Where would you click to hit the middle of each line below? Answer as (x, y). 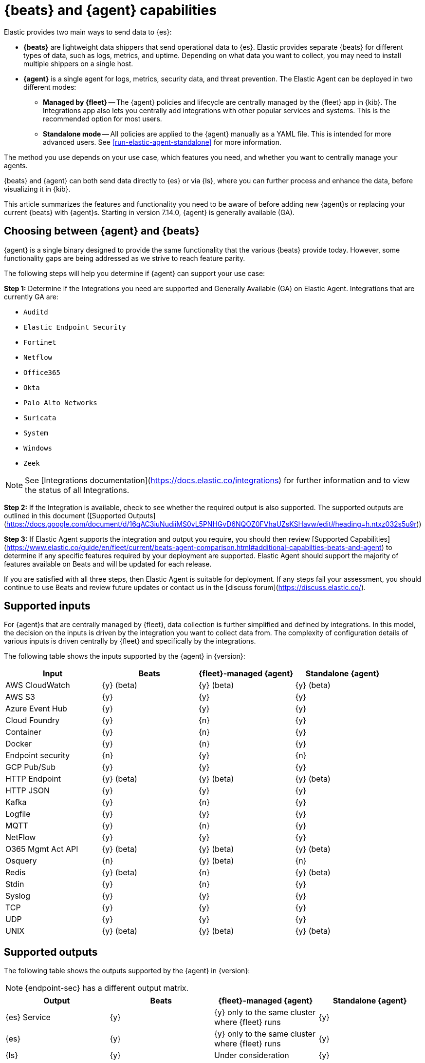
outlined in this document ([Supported (65, 515)
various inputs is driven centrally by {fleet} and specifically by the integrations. (130, 641)
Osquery (21, 861)
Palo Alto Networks (60, 403)
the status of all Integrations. (77, 490)
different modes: (50, 87)
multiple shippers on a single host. (78, 63)
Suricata (40, 418)
